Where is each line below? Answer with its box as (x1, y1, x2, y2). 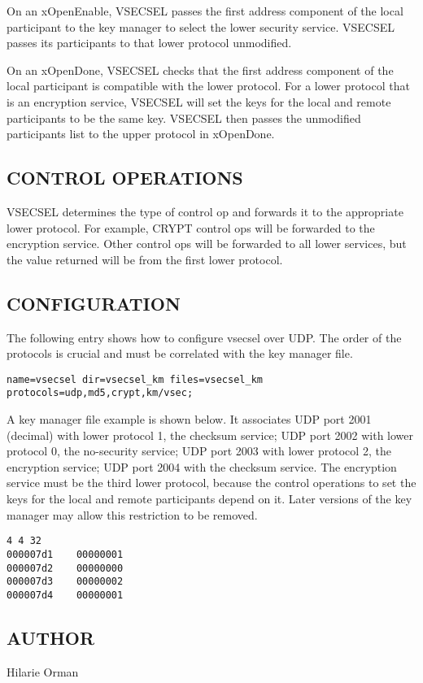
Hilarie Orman (7, 663, 79, 680)
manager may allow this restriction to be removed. (7, 506, 258, 523)
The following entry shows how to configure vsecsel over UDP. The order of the (7, 328, 402, 346)
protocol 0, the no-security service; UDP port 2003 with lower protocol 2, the (7, 442, 391, 459)
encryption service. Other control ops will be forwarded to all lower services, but (7, 235, 407, 252)
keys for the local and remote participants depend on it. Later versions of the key (7, 490, 412, 507)
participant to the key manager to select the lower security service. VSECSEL (7, 18, 395, 35)
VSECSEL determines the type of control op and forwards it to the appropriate (7, 202, 403, 220)
